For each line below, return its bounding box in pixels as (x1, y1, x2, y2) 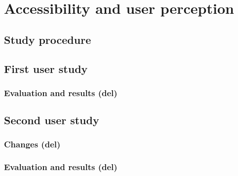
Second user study (4, 112, 99, 128)
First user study (4, 61, 88, 76)
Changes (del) (4, 138, 61, 150)
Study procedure (4, 32, 91, 47)
